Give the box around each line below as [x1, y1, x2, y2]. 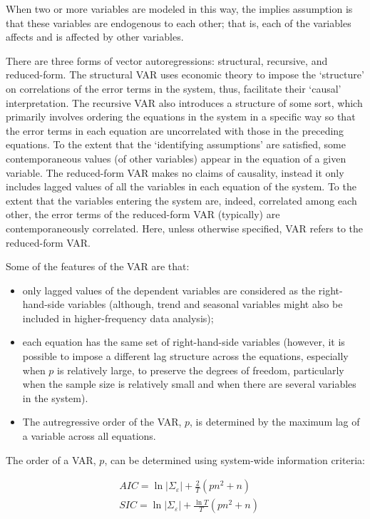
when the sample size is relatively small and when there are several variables [22, 376, 356, 391]
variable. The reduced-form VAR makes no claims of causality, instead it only [6, 165, 344, 180]
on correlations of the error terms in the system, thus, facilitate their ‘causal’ [6, 81, 341, 96]
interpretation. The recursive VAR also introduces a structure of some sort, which [6, 95, 363, 110]
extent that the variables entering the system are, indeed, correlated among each [6, 192, 357, 207]
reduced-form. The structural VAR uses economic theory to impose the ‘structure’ [6, 67, 364, 82]
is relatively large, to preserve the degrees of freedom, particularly [57, 362, 344, 377]
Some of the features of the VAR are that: [6, 259, 190, 274]
